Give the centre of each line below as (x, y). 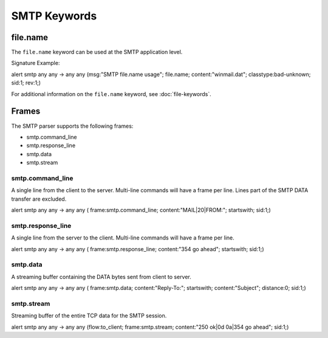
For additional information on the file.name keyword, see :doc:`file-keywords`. (111, 94)
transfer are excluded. (39, 199)
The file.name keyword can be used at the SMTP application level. (97, 52)
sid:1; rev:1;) (26, 83)
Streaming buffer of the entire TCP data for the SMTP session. (89, 316)
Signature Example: (36, 63)
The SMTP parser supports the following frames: (72, 126)
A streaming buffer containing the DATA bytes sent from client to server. (101, 277)
